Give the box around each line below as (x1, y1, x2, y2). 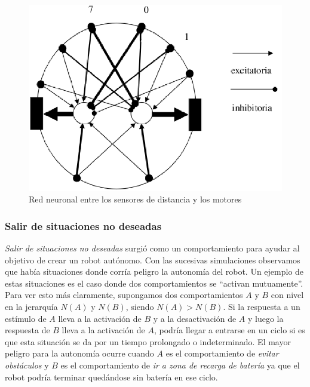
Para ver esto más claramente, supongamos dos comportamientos (5, 288, 243, 301)
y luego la (248, 312, 284, 324)
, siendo (125, 300, 154, 312)
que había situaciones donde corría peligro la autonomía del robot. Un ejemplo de (5, 265, 304, 278)
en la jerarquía (5, 300, 58, 312)
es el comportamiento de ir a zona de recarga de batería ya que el (60, 358, 300, 371)
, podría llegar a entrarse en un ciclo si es (154, 324, 305, 336)
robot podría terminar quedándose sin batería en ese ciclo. (5, 370, 218, 383)
